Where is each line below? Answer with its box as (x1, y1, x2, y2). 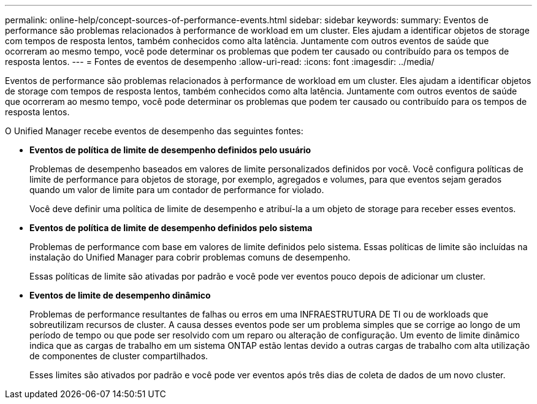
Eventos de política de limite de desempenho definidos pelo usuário (29, 145, 311, 155)
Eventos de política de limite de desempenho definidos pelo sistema (29, 223, 313, 233)
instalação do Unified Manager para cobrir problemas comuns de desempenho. (29, 252, 351, 262)
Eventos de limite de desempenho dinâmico (29, 290, 211, 300)
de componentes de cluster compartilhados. (29, 351, 208, 361)
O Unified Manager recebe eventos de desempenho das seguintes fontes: (5, 126, 303, 136)
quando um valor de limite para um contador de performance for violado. (29, 185, 324, 195)
